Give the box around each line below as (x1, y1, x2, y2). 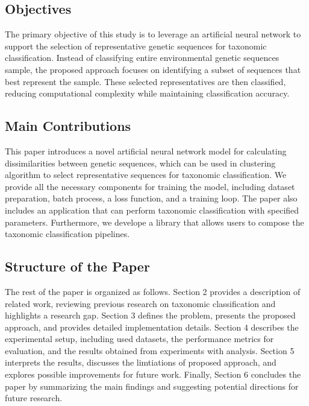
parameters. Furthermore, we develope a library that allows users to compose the (5, 215, 304, 228)
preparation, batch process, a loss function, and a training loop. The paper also (5, 192, 298, 205)
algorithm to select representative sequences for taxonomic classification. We (5, 168, 287, 181)
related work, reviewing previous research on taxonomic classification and (5, 297, 276, 309)
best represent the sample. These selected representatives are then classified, (5, 75, 286, 87)
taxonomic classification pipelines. (5, 227, 130, 240)
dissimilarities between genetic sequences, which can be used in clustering (5, 156, 276, 169)
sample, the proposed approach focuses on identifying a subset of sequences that (5, 63, 301, 75)
